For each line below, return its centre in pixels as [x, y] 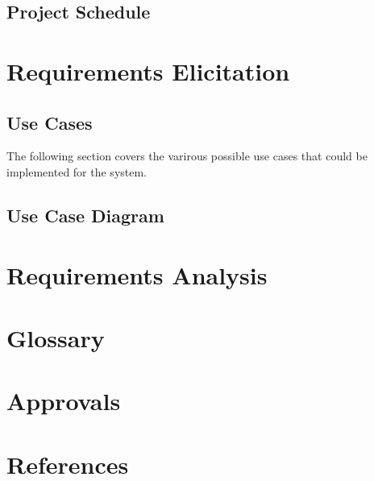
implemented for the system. [77, 171]
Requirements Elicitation [148, 70]
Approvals [64, 401]
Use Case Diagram [85, 215]
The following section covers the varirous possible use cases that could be [187, 156]
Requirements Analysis [137, 274]
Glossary [56, 337]
